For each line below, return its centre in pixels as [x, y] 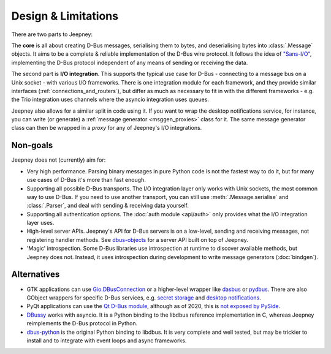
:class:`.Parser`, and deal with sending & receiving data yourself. [108, 206]
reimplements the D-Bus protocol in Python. [82, 323]
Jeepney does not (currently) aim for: [59, 160]
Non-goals [32, 145]
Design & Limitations [65, 16]
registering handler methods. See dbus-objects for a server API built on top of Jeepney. [137, 239]
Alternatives [36, 275]
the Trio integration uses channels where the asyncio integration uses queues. [110, 100]
